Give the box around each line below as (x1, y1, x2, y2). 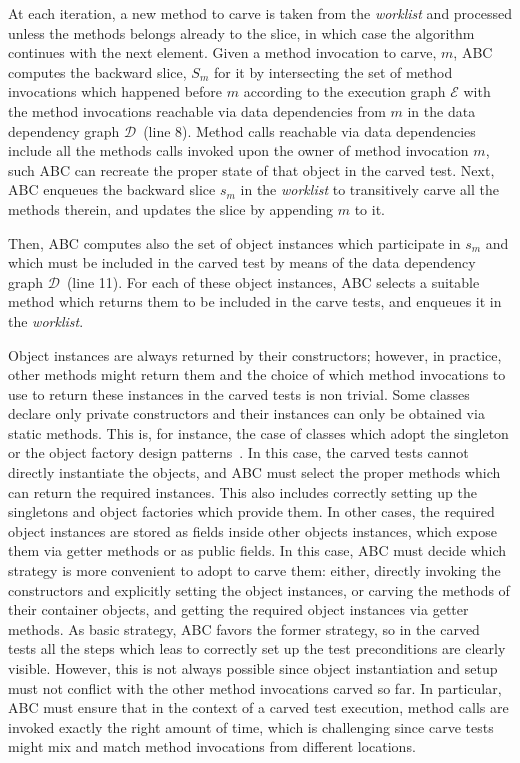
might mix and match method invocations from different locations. (8, 736, 416, 757)
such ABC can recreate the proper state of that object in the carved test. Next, (8, 159, 495, 180)
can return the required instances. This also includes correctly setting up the (8, 481, 477, 502)
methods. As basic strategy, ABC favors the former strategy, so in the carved (8, 618, 480, 639)
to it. (354, 198, 385, 219)
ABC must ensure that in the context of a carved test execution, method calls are (8, 697, 509, 718)
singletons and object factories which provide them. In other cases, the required (8, 501, 495, 522)
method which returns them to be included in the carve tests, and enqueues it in (8, 291, 502, 312)
